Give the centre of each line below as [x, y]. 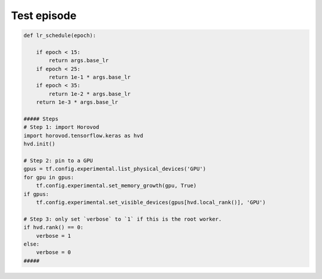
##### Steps [41, 119]
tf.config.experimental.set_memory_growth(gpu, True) [116, 186]
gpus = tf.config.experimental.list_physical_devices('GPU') [115, 169]
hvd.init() [39, 144]
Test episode [44, 15]
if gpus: [36, 194]
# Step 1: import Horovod [61, 127]
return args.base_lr [79, 61]
